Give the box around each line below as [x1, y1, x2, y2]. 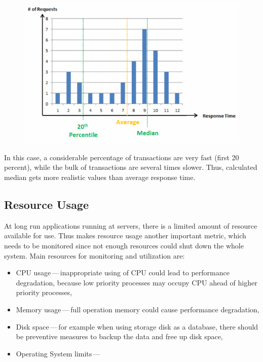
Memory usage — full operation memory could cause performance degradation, [16, 304, 259, 314]
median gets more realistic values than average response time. [4, 171, 196, 182]
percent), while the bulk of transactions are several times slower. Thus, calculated [4, 162, 257, 172]
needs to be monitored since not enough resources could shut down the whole [4, 240, 244, 250]
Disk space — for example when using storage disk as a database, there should [16, 321, 258, 332]
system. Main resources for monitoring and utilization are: [4, 250, 185, 261]
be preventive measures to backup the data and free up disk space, [16, 331, 223, 342]
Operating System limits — [16, 348, 100, 358]
